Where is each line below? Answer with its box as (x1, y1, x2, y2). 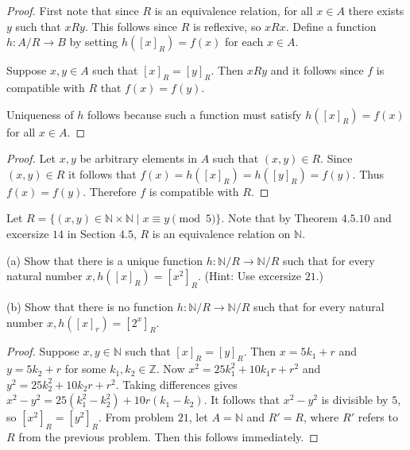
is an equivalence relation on (152, 225, 291, 241)
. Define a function (285, 17, 377, 34)
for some (64, 360, 106, 377)
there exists (348, 2, 404, 18)
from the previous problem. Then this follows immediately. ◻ (18, 429, 319, 445)
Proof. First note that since (6, 2, 139, 18)
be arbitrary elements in (79, 150, 198, 167)
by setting (69, 33, 118, 50)
